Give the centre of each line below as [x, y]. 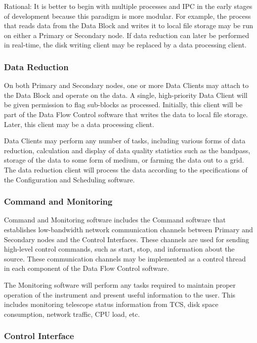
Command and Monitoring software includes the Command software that [115, 220]
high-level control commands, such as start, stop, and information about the [119, 249]
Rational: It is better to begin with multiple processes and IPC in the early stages [128, 6]
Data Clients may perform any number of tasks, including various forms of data [125, 141]
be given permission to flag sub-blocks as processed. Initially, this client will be [123, 105]
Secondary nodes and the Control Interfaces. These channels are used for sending [127, 239]
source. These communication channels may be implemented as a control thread [125, 258]
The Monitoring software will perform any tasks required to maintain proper [120, 284]
